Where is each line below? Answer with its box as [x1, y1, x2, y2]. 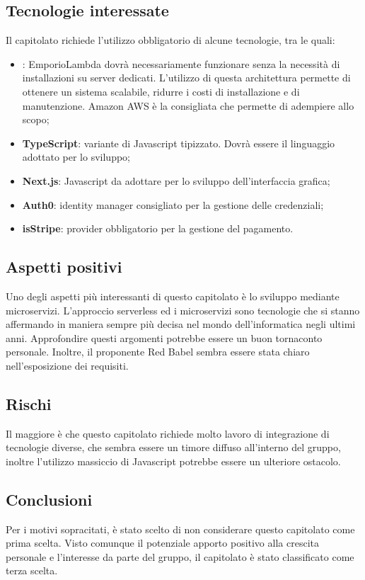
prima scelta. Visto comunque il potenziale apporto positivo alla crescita [6, 535, 319, 550]
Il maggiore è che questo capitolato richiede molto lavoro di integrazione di [6, 426, 330, 440]
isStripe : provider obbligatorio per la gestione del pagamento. [22, 221, 294, 236]
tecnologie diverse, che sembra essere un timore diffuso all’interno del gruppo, [6, 440, 341, 455]
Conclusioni [6, 488, 93, 510]
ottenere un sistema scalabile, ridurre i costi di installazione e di [22, 84, 300, 98]
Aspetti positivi [6, 256, 122, 278]
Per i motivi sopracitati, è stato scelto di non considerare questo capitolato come [6, 521, 355, 536]
